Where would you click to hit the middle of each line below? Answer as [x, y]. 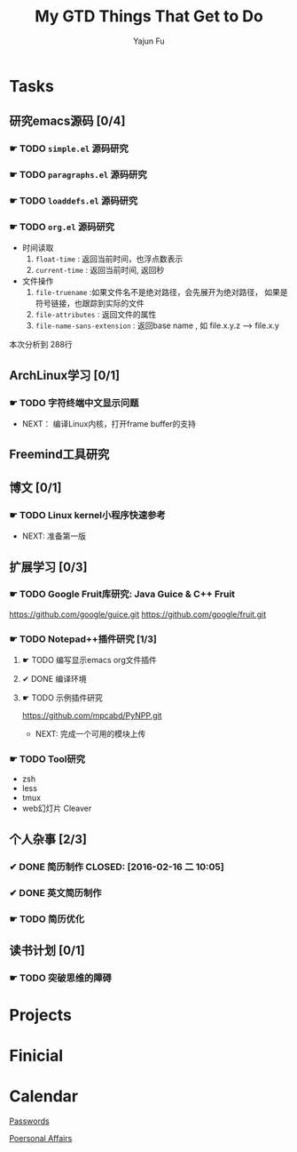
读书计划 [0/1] [47, 950]
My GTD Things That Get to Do [149, 16]
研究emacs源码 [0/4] [67, 121]
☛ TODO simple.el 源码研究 [69, 148]
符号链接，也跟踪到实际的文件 [90, 303]
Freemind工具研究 [59, 455]
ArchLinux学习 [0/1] [65, 375]
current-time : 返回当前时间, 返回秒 [100, 270]
